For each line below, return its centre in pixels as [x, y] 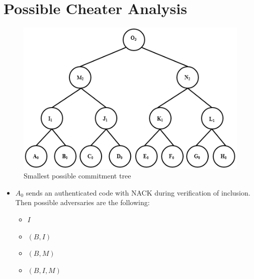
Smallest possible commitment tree [77, 176]
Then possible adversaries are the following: [82, 202]
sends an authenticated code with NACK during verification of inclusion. [138, 192]
